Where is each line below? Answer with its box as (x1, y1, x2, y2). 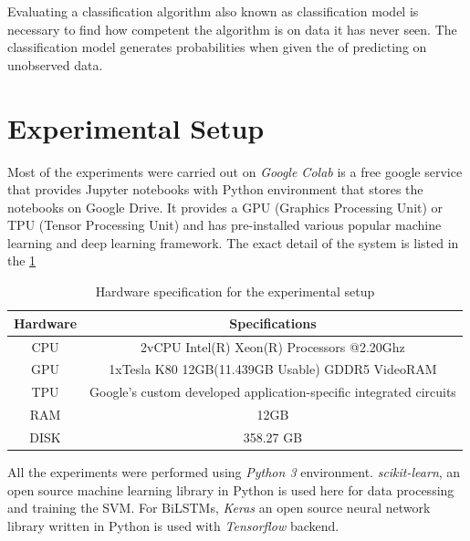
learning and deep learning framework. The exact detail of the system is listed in (7, 233, 459, 252)
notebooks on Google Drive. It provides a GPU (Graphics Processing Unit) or (7, 197, 444, 216)
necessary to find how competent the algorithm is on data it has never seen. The (7, 19, 457, 38)
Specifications (229, 313, 317, 332)
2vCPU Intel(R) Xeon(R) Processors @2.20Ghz (141, 337, 405, 356)
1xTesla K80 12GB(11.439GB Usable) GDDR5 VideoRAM (109, 359, 437, 379)
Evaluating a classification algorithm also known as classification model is (7, 2, 419, 20)
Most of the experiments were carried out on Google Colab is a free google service (7, 161, 463, 181)
